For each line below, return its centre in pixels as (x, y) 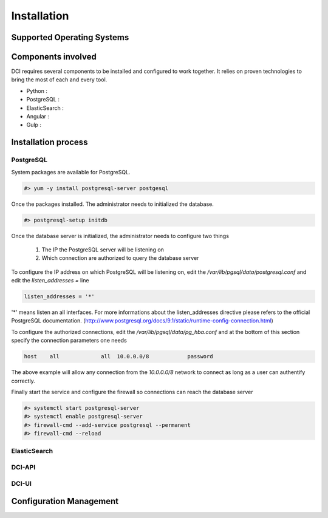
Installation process (50, 142)
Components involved (54, 57)
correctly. (23, 381)
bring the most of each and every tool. (59, 80)
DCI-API (23, 468)
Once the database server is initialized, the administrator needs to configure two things (120, 236)
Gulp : (34, 125)
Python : (37, 90)
